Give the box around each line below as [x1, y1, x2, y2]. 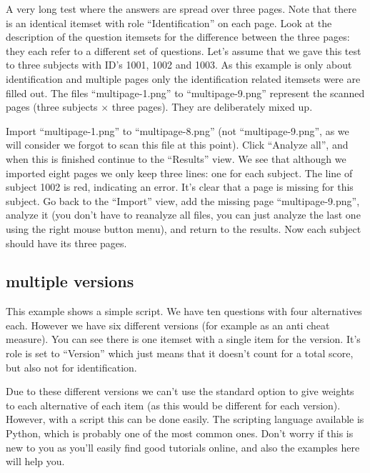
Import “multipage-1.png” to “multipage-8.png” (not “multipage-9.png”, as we [6, 123, 349, 138]
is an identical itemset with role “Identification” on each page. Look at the [6, 15, 332, 30]
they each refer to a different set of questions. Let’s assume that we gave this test [6, 43, 361, 58]
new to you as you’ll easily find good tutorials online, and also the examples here [6, 439, 360, 454]
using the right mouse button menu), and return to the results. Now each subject [6, 221, 361, 236]
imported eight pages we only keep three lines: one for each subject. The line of [6, 165, 353, 180]
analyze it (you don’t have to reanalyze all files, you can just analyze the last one [6, 207, 361, 222]
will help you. [6, 454, 65, 469]
